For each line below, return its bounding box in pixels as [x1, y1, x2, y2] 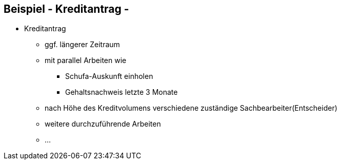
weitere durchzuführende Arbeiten [45, 119, 161, 129]
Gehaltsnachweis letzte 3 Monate [65, 88, 178, 97]
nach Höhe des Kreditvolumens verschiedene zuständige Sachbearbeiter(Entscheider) [45, 104, 337, 113]
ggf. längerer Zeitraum [45, 40, 120, 49]
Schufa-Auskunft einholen [65, 72, 153, 81]
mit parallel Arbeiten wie [45, 56, 127, 65]
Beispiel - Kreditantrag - [4, 3, 129, 15]
